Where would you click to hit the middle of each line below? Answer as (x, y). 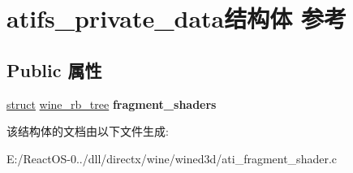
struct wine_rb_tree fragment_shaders (112, 104)
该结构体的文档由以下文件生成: (88, 131)
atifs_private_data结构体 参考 (176, 18)
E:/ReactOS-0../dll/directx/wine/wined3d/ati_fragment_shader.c (172, 158)
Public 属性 (54, 69)
